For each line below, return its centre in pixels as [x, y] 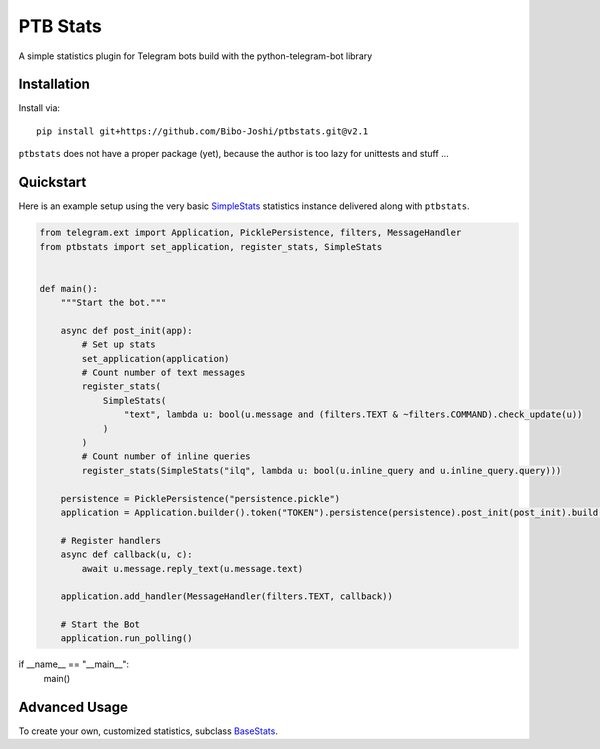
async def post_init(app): [127, 330]
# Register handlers [111, 540]
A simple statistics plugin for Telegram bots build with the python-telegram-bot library [195, 56]
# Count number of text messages [163, 373]
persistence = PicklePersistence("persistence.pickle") [200, 498]
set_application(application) [155, 358]
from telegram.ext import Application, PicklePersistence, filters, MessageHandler [250, 233]
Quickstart [52, 182]
